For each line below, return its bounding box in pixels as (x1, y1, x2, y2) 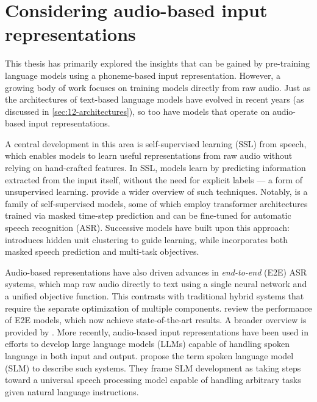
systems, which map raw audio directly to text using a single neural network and (5, 277, 307, 290)
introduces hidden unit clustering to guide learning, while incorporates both (5, 233, 288, 246)
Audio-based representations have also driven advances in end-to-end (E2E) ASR (5, 265, 307, 278)
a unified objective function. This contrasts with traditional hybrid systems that (5, 290, 304, 302)
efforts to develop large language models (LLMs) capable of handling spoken (5, 337, 290, 350)
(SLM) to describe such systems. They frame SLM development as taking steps (5, 361, 301, 374)
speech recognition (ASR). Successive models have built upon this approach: (5, 221, 290, 234)
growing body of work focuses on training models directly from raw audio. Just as (5, 81, 311, 93)
